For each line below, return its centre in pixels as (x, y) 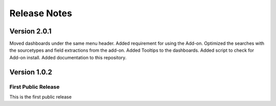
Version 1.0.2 (31, 72)
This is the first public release (40, 97)
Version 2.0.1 (31, 31)
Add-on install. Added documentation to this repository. (68, 57)
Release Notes (41, 13)
